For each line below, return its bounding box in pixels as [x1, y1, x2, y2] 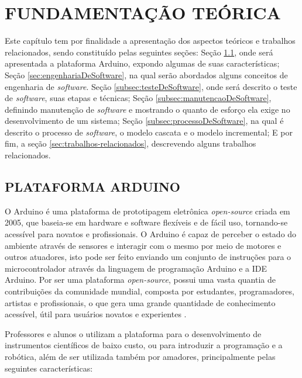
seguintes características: [5, 362, 93, 374]
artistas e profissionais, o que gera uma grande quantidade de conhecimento [5, 296, 276, 308]
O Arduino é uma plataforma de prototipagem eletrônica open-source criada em [5, 204, 290, 217]
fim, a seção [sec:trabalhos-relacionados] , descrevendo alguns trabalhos [5, 137, 256, 150]
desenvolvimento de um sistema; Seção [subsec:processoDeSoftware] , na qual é [5, 115, 284, 127]
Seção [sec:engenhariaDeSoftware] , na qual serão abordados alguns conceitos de [5, 68, 288, 81]
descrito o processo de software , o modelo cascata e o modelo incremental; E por [5, 126, 293, 138]
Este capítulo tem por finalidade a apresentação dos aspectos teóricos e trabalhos [5, 34, 296, 47]
